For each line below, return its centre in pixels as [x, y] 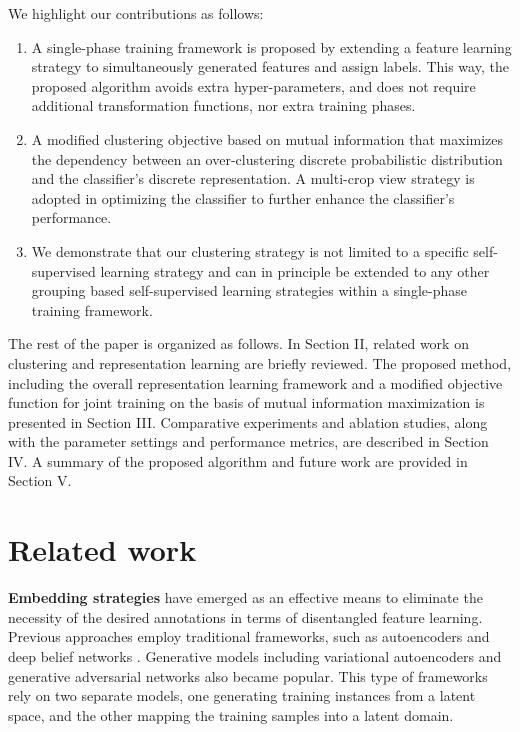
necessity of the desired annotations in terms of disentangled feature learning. [245, 616]
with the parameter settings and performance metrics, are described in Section [248, 441]
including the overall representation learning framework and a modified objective [255, 382]
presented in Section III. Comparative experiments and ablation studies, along [248, 421]
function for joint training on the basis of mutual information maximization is [246, 402]
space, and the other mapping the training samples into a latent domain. [231, 714]
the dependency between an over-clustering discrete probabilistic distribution [267, 158]
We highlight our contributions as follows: [136, 13]
